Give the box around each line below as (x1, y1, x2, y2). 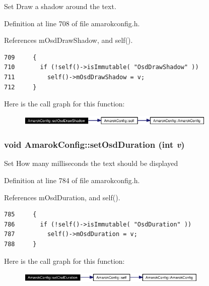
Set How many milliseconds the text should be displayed (4, 158, 178, 168)
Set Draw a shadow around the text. (4, 1, 116, 11)
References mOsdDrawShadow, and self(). (4, 35, 133, 45)
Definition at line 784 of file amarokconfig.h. (4, 175, 140, 186)
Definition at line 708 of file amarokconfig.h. (4, 18, 140, 28)
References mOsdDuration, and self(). (4, 192, 120, 202)
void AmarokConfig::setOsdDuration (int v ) (4, 138, 185, 151)
